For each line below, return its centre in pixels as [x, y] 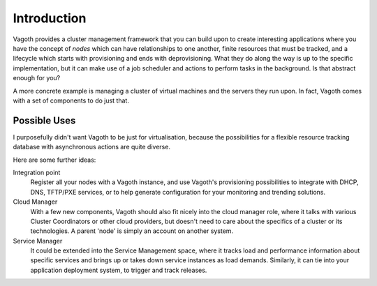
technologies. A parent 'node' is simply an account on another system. [132, 231]
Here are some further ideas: [54, 160]
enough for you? [37, 78]
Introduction [50, 18]
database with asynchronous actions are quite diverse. [92, 147]
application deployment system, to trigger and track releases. [119, 270]
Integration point [37, 172]
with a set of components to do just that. [71, 100]
